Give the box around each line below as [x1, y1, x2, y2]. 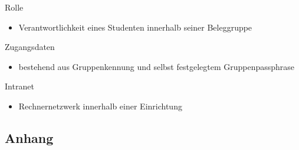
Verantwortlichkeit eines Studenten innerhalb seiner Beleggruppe [18, 21, 252, 33]
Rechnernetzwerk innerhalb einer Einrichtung [18, 99, 182, 112]
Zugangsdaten [5, 41, 55, 53]
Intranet [5, 80, 34, 92]
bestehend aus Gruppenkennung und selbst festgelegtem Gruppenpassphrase [18, 60, 295, 72]
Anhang [5, 128, 54, 146]
